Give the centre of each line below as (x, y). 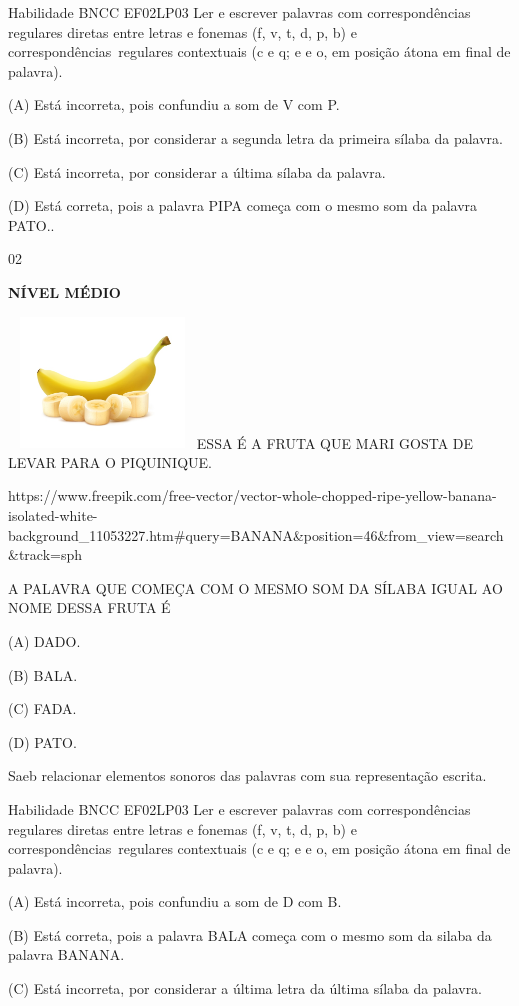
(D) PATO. (42, 741)
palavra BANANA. (66, 954)
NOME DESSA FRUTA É (89, 607)
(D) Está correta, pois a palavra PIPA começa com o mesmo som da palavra (243, 205)
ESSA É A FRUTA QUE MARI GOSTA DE (335, 442)
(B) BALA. (43, 674)
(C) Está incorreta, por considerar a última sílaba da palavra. (197, 171)
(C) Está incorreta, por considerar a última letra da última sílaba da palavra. (245, 988)
